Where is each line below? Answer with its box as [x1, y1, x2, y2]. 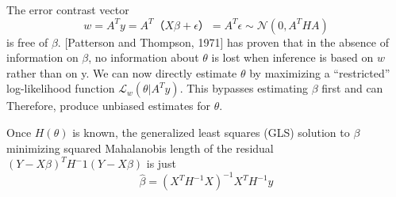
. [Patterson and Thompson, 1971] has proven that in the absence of [57, 33, 389, 50]
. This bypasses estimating [179, 80, 309, 97]
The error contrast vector [6, 2, 129, 17]
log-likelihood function [6, 80, 115, 97]
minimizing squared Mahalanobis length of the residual [6, 139, 274, 156]
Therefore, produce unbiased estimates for [6, 97, 211, 114]
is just [146, 155, 176, 172]
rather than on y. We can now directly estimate [6, 64, 237, 81]
